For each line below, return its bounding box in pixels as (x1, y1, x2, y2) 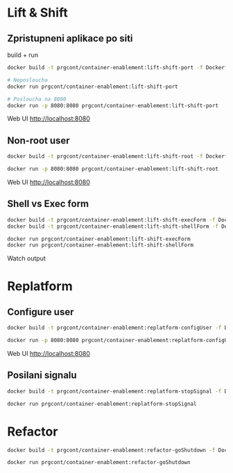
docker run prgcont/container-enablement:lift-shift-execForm (7, 235, 191, 242)
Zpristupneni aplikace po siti (7, 33, 133, 44)
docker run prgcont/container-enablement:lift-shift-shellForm (7, 242, 194, 249)
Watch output (7, 254, 46, 262)
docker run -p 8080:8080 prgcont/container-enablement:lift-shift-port (7, 102, 218, 109)
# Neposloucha (7, 76, 49, 84)
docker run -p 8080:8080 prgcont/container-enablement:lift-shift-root (7, 166, 218, 172)
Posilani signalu (7, 369, 78, 382)
